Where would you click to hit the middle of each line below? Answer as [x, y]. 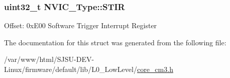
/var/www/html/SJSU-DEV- [49, 59]
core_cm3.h [155, 69]
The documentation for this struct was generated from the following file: [115, 42]
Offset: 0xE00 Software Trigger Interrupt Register [81, 25]
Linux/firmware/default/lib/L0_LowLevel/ [71, 69]
